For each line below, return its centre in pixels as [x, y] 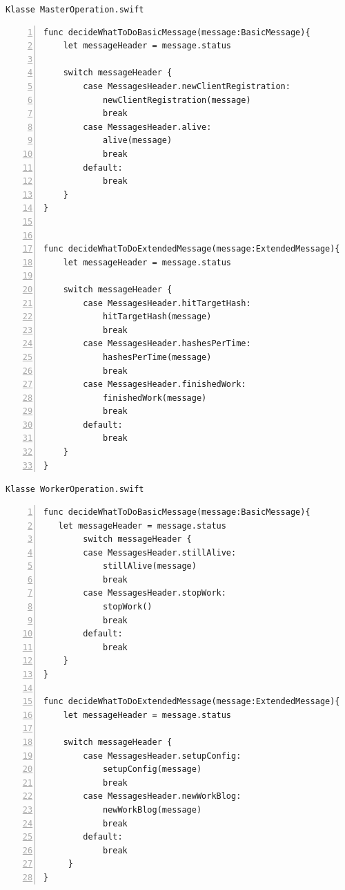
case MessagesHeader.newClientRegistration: [187, 87]
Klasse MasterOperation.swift [75, 10]
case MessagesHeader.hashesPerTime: [167, 344]
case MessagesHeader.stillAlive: [160, 552]
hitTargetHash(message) [157, 317]
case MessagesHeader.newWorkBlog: [162, 796]
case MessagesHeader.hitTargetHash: [167, 303]
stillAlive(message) [149, 566]
